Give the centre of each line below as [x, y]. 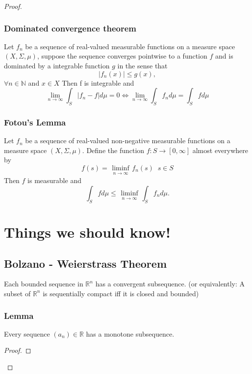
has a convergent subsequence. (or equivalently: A [170, 284]
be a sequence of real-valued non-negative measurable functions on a [128, 140]
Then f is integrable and [98, 82]
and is [224, 56]
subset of [17, 293]
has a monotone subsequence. [130, 333]
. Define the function [113, 150]
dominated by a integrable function [57, 65]
